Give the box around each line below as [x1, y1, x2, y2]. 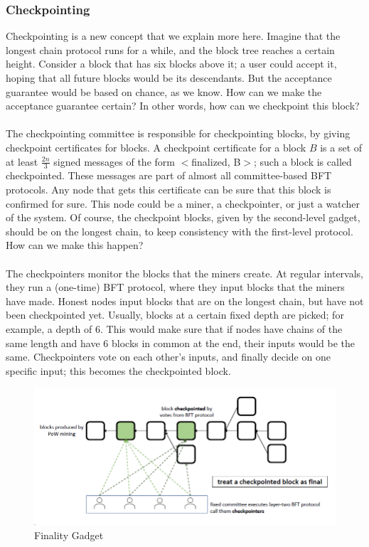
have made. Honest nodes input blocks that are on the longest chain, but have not [6, 293, 364, 308]
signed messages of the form [53, 154, 175, 169]
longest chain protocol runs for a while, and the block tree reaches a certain [6, 42, 335, 57]
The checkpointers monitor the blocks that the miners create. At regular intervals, [6, 265, 363, 280]
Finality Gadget [34, 527, 104, 542]
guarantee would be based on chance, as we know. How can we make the [6, 84, 322, 99]
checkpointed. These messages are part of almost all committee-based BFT [6, 168, 332, 183]
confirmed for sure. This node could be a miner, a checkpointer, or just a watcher [6, 196, 360, 211]
